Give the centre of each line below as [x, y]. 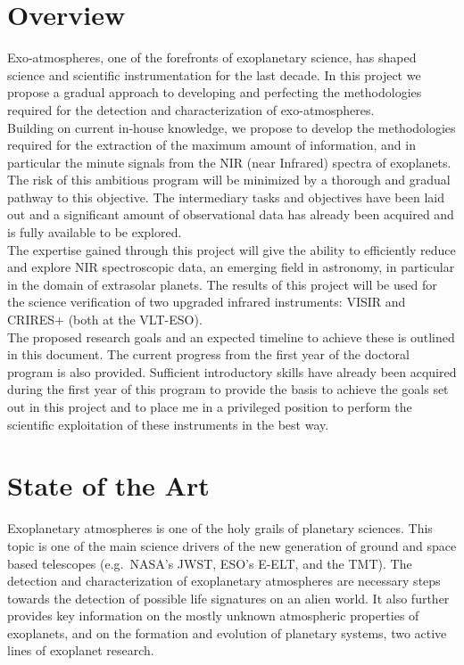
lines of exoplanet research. [81, 650]
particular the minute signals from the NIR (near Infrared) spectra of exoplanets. [229, 162]
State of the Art [108, 485]
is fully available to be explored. [95, 232]
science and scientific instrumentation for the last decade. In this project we [214, 74]
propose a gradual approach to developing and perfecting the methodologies [215, 92]
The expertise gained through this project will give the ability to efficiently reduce [232, 249]
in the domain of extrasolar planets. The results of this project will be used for [222, 284]
